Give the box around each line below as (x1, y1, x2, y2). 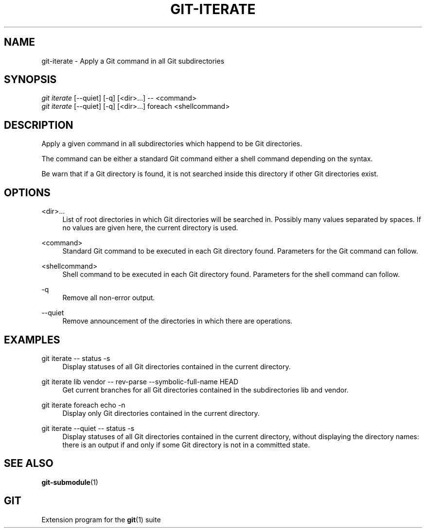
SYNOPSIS (4, 73, 57, 86)
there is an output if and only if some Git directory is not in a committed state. (62, 440, 310, 449)
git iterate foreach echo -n (41, 400, 125, 409)
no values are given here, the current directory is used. (62, 223, 238, 232)
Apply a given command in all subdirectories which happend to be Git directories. (41, 139, 302, 148)
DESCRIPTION (4, 119, 73, 131)
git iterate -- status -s (41, 354, 110, 362)
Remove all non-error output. (62, 293, 155, 302)
